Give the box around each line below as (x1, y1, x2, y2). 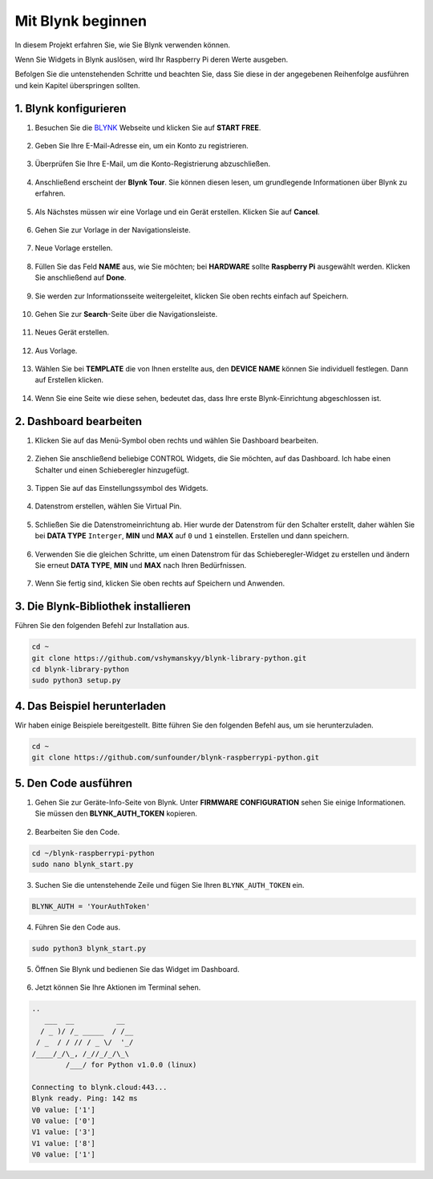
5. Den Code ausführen (14, 776, 132, 790)
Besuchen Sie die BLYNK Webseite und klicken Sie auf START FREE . (34, 123, 261, 132)
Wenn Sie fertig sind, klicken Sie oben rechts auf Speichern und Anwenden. (34, 578, 285, 589)
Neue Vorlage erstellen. (34, 243, 113, 253)
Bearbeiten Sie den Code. (34, 827, 120, 837)
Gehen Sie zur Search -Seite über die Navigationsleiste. (34, 309, 218, 318)
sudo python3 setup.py (31, 676, 121, 685)
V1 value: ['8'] (31, 1139, 96, 1148)
